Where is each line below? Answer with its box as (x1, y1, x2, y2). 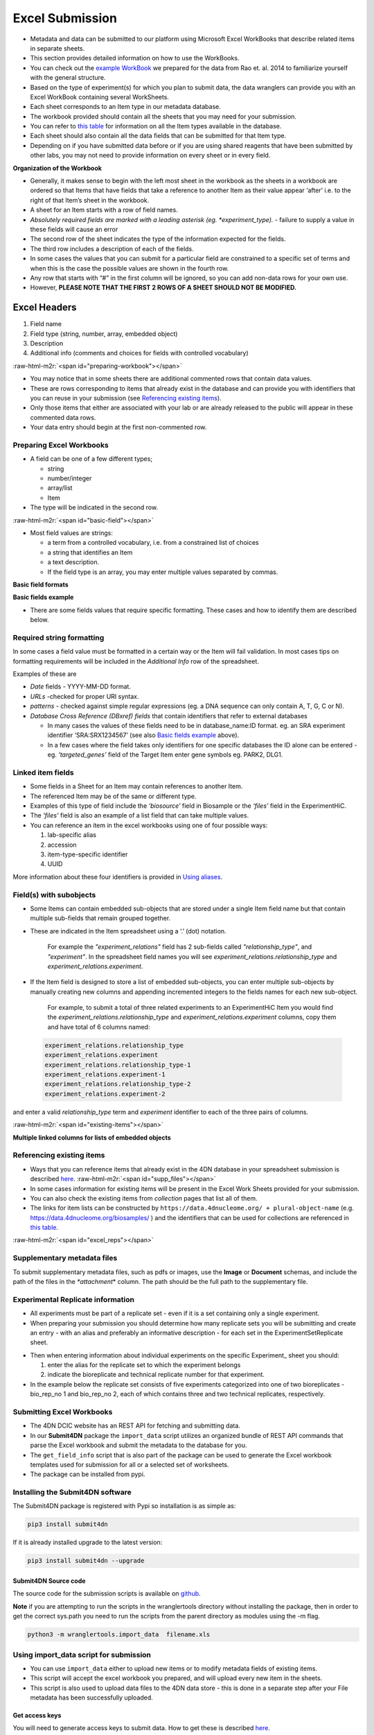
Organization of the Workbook (12, 164, 102, 172)
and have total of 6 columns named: (47, 1022, 150, 1031)
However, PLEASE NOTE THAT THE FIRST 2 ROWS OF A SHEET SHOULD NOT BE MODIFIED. (30, 283, 297, 291)
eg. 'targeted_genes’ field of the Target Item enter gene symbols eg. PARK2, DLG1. (47, 750, 283, 759)
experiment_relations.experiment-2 (44, 1090, 166, 1098)
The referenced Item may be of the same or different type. (30, 792, 197, 800)
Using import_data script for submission (12, 1650, 152, 1659)
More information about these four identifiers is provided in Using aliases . (12, 872, 223, 881)
